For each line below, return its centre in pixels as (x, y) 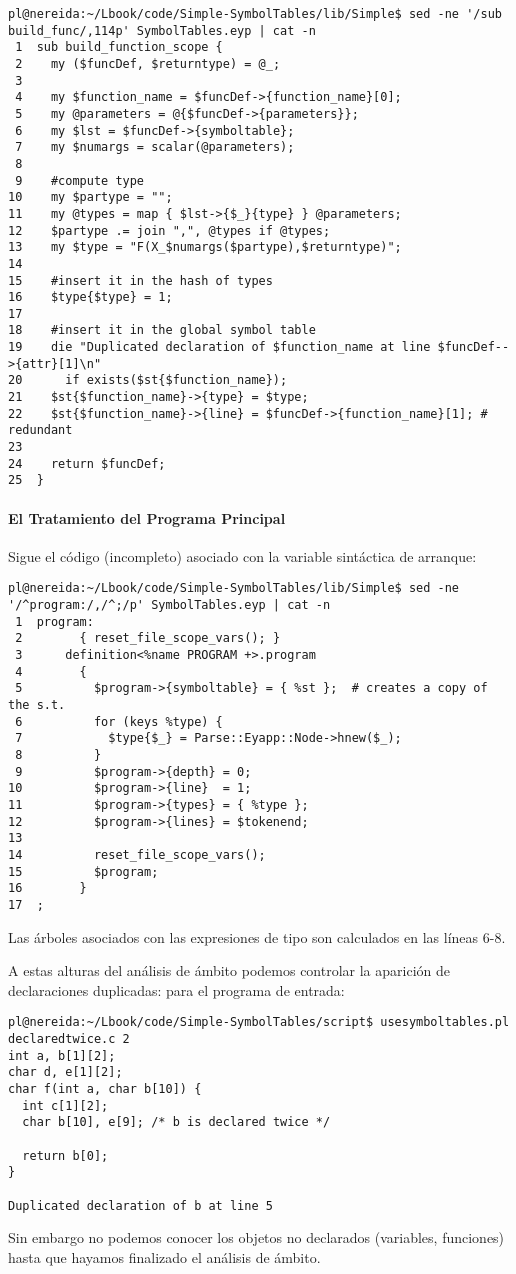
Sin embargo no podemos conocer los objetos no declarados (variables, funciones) (256, 1237)
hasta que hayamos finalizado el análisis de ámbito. (164, 1256)
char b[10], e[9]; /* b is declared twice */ (176, 1122)
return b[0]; (65, 1155)
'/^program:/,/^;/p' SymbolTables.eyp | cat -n (169, 605)
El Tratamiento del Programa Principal (147, 517)
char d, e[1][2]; (65, 1072)
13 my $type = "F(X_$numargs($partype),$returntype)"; (205, 247)
